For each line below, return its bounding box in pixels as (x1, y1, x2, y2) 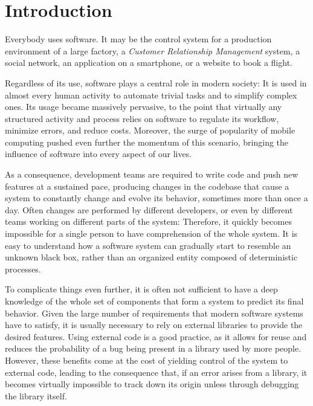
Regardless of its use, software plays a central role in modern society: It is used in (5, 76, 307, 89)
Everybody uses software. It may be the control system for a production (5, 33, 272, 45)
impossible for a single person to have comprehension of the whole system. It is (5, 227, 298, 240)
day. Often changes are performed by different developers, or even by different (5, 203, 293, 216)
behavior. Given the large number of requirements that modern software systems (5, 306, 303, 319)
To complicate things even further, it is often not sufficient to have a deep (5, 283, 278, 295)
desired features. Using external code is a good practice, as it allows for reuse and (5, 330, 307, 343)
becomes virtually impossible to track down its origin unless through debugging (5, 378, 299, 390)
